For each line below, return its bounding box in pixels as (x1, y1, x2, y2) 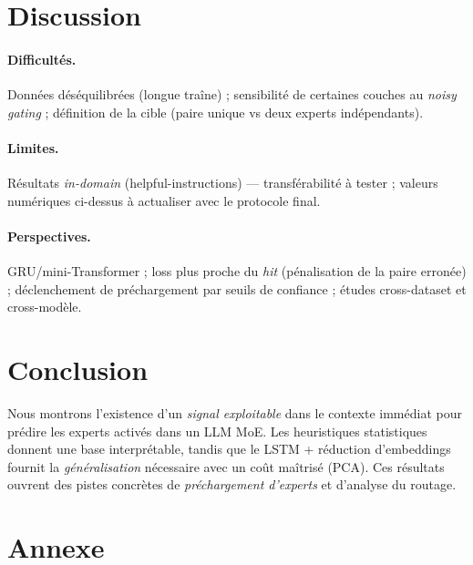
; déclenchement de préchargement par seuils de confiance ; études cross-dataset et (7, 279, 467, 298)
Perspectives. (7, 226, 91, 245)
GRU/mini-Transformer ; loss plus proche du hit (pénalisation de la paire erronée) (7, 262, 467, 281)
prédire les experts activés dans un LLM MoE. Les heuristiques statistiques (7, 421, 427, 440)
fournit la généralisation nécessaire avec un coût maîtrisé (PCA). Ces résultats (7, 457, 445, 476)
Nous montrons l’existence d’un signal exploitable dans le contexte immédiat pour (7, 404, 462, 423)
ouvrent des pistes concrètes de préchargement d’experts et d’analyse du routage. (7, 475, 457, 494)
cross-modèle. (7, 297, 82, 316)
